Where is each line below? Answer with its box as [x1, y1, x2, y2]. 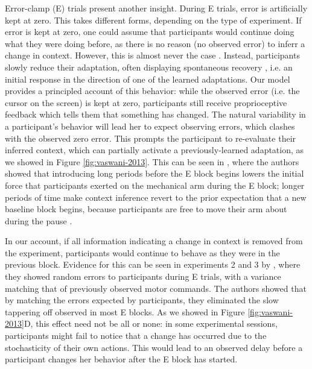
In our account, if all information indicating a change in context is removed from [5, 235, 303, 247]
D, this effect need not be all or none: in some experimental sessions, [24, 317, 278, 330]
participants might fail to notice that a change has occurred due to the [5, 329, 267, 342]
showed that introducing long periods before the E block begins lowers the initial [5, 167, 304, 180]
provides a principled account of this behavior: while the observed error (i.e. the [5, 84, 300, 97]
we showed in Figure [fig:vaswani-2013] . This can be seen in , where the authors [5, 155, 299, 168]
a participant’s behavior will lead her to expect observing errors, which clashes [5, 119, 295, 132]
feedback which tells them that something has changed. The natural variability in [5, 108, 306, 121]
